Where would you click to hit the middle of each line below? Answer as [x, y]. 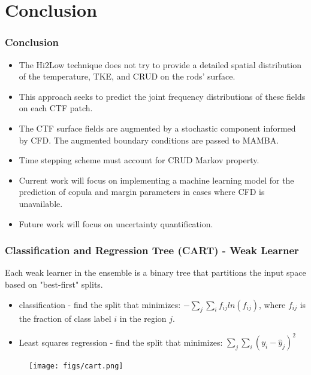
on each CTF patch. [56, 108]
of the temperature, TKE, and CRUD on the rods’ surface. [127, 76]
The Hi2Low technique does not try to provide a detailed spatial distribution [160, 64]
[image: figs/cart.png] [76, 366]
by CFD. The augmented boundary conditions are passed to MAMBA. [149, 140]
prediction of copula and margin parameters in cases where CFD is [142, 192]
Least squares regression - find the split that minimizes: [121, 342]
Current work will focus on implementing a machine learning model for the [156, 180]
